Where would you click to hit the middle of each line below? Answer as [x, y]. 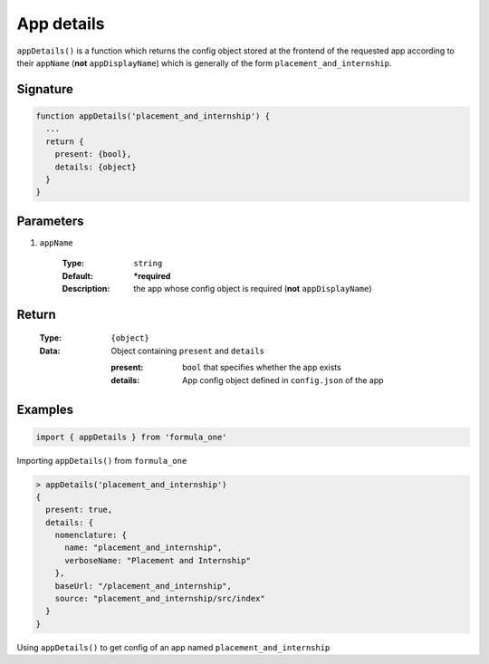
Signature [45, 89]
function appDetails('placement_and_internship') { [153, 116]
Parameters [50, 221]
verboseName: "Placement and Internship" [158, 560]
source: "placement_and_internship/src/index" [160, 599]
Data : [50, 351]
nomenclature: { [91, 535]
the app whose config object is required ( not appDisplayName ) [253, 288]
